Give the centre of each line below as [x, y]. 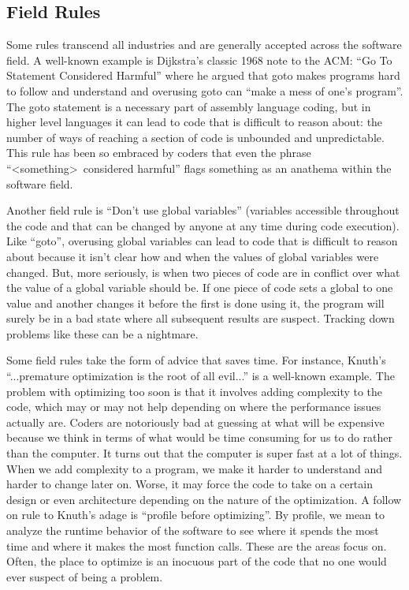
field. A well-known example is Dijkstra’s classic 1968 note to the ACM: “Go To [199, 60]
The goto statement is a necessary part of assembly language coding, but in [189, 106]
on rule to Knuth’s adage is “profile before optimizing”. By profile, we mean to [196, 515]
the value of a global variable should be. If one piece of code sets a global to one [200, 288]
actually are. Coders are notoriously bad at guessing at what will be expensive [195, 422]
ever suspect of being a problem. [85, 576]
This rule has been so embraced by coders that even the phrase [159, 153]
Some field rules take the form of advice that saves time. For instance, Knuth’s [196, 360]
